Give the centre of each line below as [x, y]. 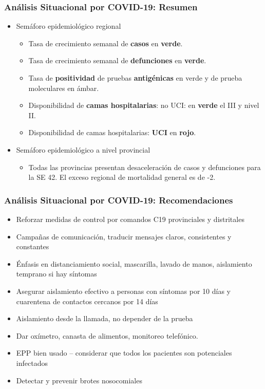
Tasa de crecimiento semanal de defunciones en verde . [117, 60]
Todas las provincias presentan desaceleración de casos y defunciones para [145, 167]
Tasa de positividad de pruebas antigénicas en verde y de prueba [135, 78]
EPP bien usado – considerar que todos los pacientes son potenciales [124, 353]
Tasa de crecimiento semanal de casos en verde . [106, 43]
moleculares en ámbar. [64, 88]
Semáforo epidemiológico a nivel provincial [83, 149]
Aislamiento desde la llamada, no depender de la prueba [105, 318]
